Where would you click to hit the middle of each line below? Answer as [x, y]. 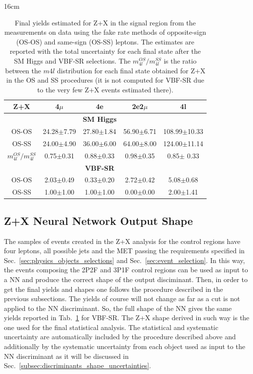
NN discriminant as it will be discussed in [66, 356]
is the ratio [180, 60]
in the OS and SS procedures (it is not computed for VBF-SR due [105, 80]
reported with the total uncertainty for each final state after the [105, 51]
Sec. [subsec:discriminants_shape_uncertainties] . [78, 365]
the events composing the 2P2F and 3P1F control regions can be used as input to [126, 270]
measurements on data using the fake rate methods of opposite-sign [105, 32]
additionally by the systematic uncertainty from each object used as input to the [125, 346]
